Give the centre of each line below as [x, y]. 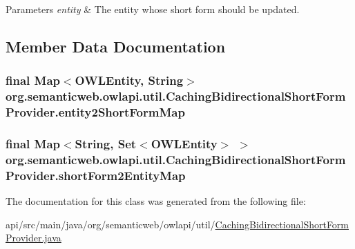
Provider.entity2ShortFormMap [95, 112]
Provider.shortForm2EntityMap [96, 175]
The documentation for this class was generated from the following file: [156, 201]
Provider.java [33, 238]
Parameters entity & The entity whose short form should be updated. [153, 9]
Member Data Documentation [116, 46]
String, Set [106, 143]
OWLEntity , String [129, 80]
